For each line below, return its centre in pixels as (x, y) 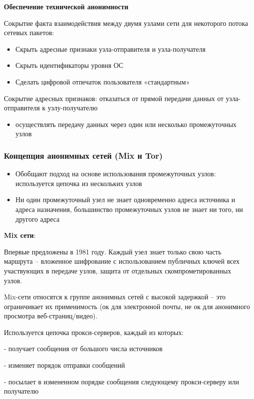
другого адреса (37, 219)
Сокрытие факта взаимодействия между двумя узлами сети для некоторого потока (126, 23)
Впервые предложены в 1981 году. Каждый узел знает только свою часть (113, 251)
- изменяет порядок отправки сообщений (64, 365)
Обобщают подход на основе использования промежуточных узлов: (116, 174)
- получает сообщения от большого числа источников (83, 348)
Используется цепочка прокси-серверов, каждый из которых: (94, 332)
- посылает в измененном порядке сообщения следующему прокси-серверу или (122, 381)
